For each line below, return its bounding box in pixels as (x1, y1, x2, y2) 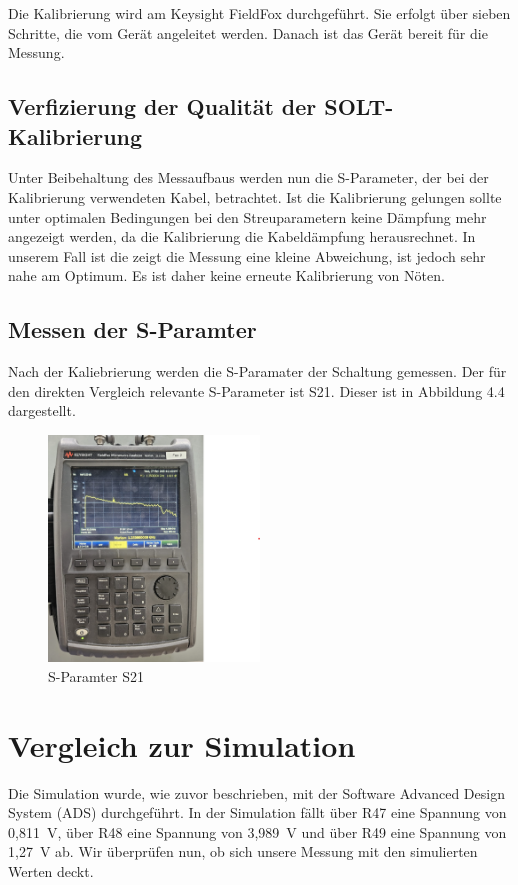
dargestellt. (8, 400, 76, 421)
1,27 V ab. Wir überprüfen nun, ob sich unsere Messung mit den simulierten (8, 841, 478, 862)
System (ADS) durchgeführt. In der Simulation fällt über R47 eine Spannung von (8, 802, 507, 823)
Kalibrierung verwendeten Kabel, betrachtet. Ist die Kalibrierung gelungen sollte (8, 186, 502, 207)
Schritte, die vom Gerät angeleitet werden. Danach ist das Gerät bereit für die (8, 22, 488, 43)
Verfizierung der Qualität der (8, 91, 317, 122)
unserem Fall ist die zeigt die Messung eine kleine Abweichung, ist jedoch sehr (8, 245, 486, 266)
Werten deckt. (8, 860, 94, 881)
